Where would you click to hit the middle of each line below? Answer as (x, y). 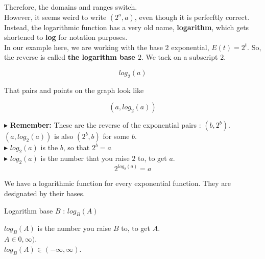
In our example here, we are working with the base (83, 47)
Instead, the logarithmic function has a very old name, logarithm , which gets (127, 27)
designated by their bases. (45, 193)
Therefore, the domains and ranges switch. (71, 7)
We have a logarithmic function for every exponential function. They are (117, 183)
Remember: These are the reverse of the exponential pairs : (105, 125)
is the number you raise (74, 228)
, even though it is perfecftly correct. (192, 17)
